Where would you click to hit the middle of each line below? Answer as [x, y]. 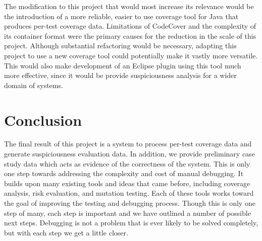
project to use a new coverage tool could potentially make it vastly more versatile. [131, 55]
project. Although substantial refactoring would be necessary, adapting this [120, 46]
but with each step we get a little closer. [66, 232]
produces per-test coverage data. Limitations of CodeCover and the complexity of [130, 26]
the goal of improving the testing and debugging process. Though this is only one [130, 203]
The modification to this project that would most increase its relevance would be [129, 6]
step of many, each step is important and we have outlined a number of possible [127, 213]
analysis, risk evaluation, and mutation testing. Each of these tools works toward [129, 193]
